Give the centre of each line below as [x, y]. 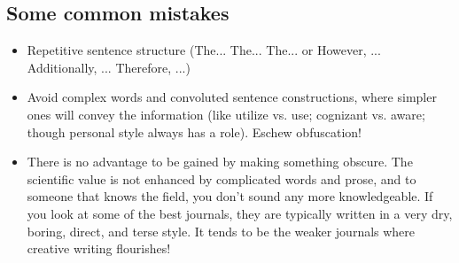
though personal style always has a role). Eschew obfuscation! [194, 131]
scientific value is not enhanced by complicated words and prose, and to [222, 178]
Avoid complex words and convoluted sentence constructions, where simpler [232, 97]
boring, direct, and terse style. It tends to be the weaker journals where [221, 231]
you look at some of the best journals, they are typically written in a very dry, [240, 213]
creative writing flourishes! [99, 248]
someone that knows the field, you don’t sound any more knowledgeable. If [230, 196]
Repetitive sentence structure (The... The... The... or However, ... [204, 50]
